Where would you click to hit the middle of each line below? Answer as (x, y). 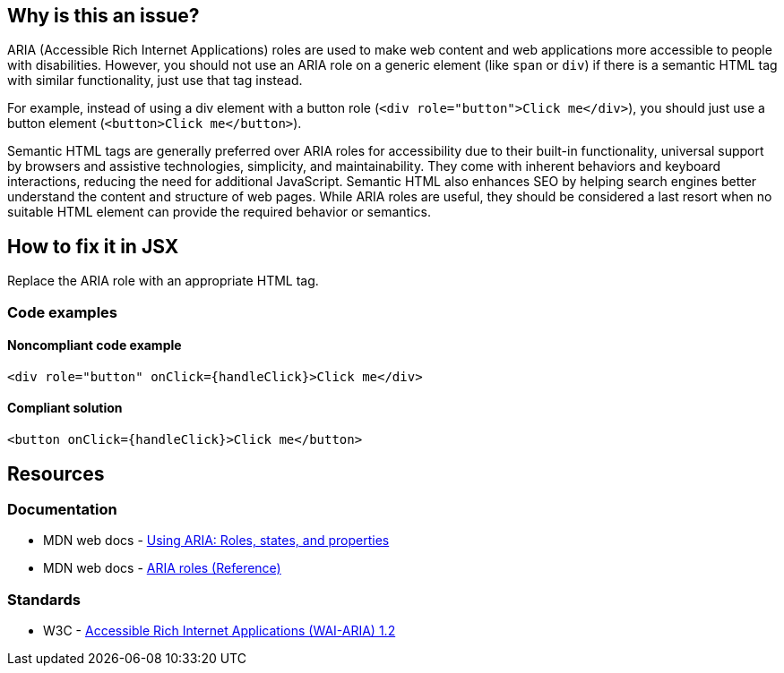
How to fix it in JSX (93, 246)
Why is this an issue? (103, 16)
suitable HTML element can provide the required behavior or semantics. (219, 212)
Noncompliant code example (95, 345)
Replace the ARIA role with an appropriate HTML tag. (163, 281)
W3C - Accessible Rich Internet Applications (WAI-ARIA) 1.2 (220, 631)
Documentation (62, 509)
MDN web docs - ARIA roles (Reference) (162, 568)
